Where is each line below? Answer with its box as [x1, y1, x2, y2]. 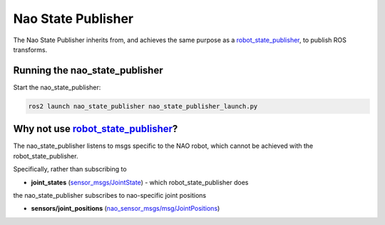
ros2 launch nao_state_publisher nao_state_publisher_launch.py [28, 102, 258, 110]
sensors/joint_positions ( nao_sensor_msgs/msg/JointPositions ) [31, 204, 220, 213]
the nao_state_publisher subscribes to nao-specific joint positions [13, 191, 207, 199]
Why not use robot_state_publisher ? [13, 123, 178, 135]
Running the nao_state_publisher [13, 64, 163, 76]
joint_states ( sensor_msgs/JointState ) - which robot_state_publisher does [31, 178, 249, 186]
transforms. [13, 45, 48, 54]
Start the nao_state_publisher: [13, 83, 101, 91]
